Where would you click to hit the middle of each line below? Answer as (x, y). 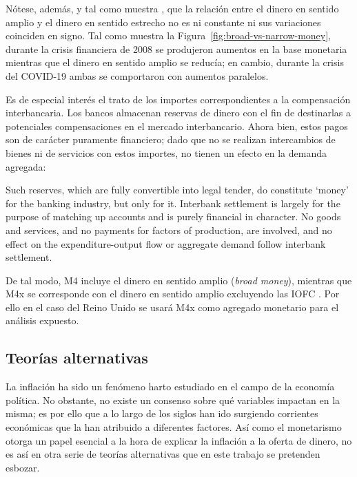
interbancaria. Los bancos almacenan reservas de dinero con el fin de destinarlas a (178, 113)
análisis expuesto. (42, 320)
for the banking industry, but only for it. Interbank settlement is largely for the (173, 203)
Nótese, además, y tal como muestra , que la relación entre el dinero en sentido (172, 8)
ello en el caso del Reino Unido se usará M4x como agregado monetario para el (172, 307)
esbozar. (23, 467)
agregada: (26, 166)
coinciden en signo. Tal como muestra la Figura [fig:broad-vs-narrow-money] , (168, 35)
